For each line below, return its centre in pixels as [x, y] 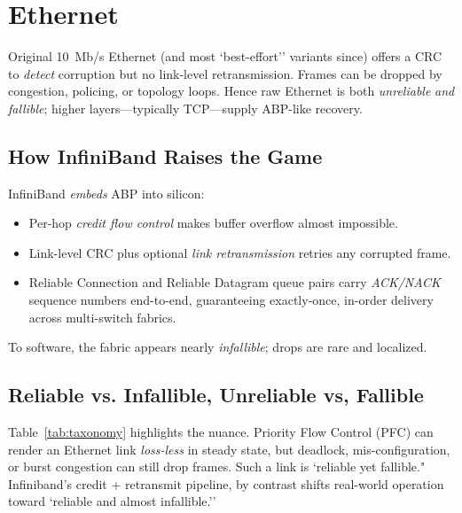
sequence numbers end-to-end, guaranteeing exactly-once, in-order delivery [231, 300]
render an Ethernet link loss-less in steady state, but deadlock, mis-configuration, [229, 449]
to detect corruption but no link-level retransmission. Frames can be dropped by [225, 73]
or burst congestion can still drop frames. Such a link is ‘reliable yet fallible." [217, 466]
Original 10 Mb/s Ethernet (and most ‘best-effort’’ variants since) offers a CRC [225, 56]
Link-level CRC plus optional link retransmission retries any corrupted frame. [240, 252]
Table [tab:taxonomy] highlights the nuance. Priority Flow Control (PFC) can [221, 432]
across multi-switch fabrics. [102, 317]
